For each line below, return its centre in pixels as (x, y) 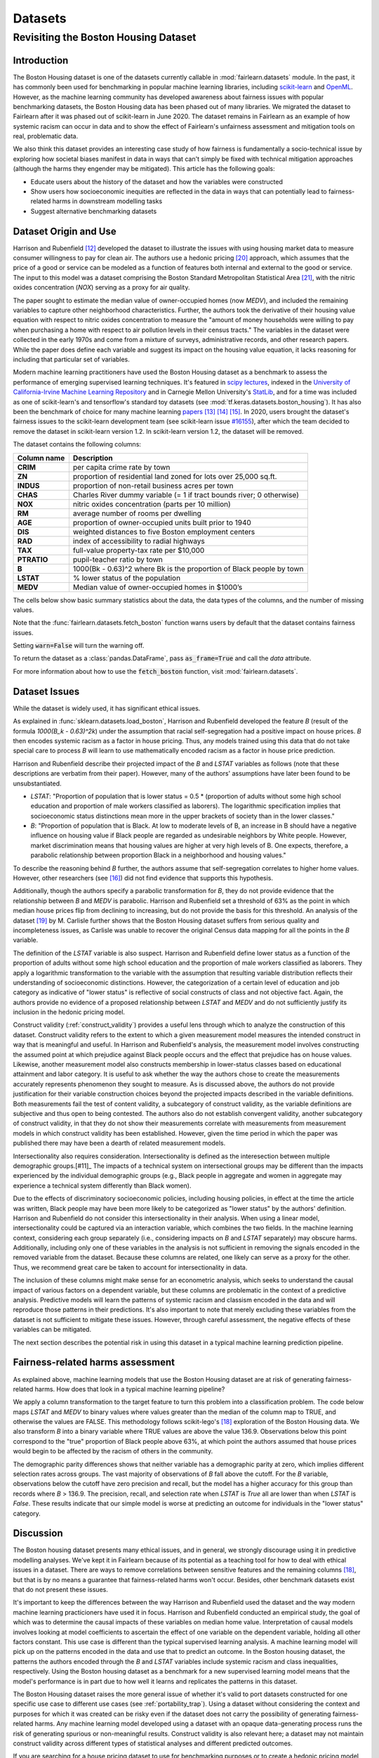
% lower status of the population (127, 578)
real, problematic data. (46, 136)
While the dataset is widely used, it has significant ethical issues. (107, 708)
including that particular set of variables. (71, 359)
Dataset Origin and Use (65, 231)
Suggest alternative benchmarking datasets (94, 211)
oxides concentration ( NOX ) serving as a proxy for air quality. (101, 288)
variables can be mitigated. (52, 1330)
